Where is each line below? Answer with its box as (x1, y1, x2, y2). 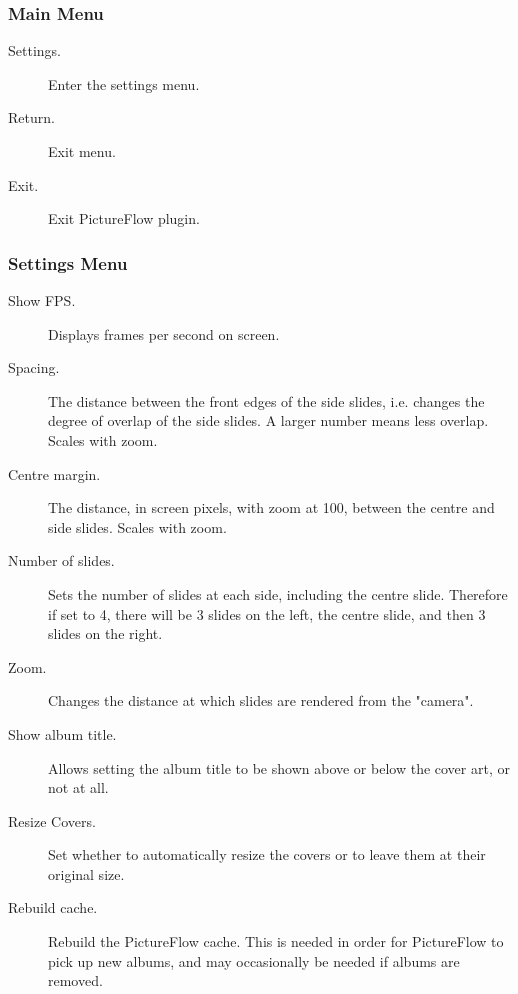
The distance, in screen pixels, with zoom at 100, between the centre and (48, 497, 495, 518)
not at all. (48, 777, 109, 798)
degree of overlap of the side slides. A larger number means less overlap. (48, 410, 489, 431)
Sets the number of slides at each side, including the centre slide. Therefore (48, 583, 508, 604)
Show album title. (8, 723, 117, 744)
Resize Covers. (8, 810, 96, 831)
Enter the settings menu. (48, 73, 200, 94)
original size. (48, 863, 125, 884)
